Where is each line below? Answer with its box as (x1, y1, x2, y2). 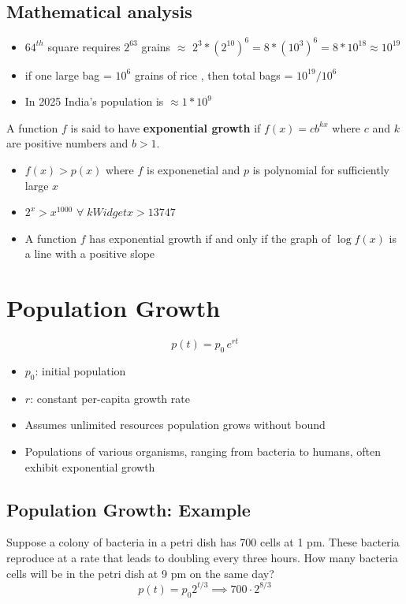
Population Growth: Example (6, 497, 251, 521)
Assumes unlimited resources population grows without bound (24, 416, 326, 433)
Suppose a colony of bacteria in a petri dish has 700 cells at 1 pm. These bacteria (6, 534, 400, 550)
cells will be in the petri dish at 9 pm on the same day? (6, 565, 274, 581)
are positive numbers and (6, 135, 129, 151)
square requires (47, 38, 121, 54)
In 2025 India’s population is (24, 93, 164, 110)
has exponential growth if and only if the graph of (89, 229, 331, 246)
